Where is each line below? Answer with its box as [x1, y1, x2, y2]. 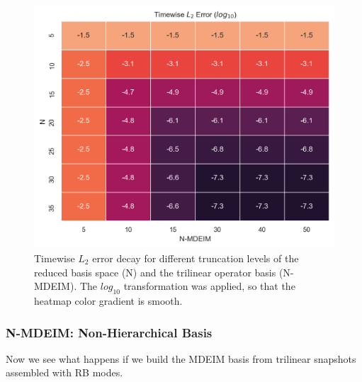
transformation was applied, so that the [123, 279, 295, 293]
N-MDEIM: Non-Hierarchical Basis [6, 323, 213, 341]
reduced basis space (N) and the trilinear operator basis [34, 264, 276, 279]
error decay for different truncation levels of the [92, 251, 299, 266]
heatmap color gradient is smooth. [34, 293, 183, 308]
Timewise [34, 251, 75, 266]
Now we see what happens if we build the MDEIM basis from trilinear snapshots [6, 351, 356, 366]
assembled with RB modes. [6, 365, 123, 380]
